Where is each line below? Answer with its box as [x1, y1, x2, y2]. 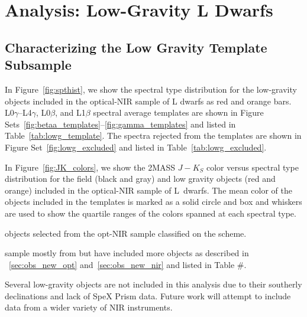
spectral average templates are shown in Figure [93, 106, 264, 119]
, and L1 [55, 106, 86, 119]
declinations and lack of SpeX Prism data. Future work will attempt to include [5, 289, 291, 302]
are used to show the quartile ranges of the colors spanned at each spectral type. [5, 207, 296, 219]
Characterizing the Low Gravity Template [5, 38, 267, 56]
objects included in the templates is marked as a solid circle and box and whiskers [5, 195, 302, 208]
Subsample [5, 55, 72, 74]
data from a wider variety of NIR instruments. [5, 301, 173, 313]
